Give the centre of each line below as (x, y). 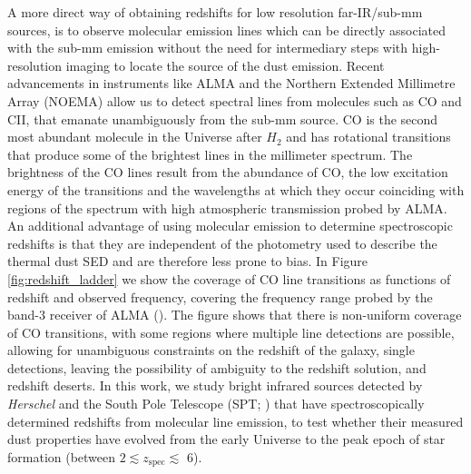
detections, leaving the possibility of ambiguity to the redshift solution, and (217, 367)
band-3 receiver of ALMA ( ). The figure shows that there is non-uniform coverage (235, 315)
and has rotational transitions (368, 137)
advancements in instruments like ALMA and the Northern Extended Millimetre (231, 83)
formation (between (62, 456)
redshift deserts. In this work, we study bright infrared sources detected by (215, 385)
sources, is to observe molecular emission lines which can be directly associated (226, 30)
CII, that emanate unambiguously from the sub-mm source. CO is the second (223, 118)
